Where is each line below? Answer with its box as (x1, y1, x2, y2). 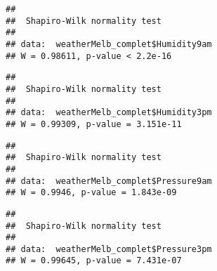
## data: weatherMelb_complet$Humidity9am (6, 39, 212, 49)
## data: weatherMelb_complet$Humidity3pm (6, 107, 212, 118)
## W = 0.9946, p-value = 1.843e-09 (6, 187, 177, 198)
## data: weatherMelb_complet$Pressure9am (6, 176, 212, 186)
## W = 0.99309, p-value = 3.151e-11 (6, 119, 182, 129)
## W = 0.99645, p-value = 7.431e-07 (6, 256, 182, 266)
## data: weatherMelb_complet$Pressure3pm (6, 244, 212, 254)
